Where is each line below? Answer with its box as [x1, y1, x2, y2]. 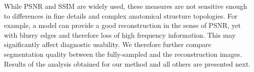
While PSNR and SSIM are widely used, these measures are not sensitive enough [4, 1, 248, 11]
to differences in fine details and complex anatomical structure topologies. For [4, 10, 238, 21]
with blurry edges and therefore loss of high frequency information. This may [4, 29, 236, 40]
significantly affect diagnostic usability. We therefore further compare [4, 39, 211, 49]
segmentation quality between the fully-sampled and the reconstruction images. [4, 48, 242, 59]
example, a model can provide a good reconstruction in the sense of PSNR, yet [4, 20, 241, 30]
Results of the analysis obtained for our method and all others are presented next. [4, 58, 251, 69]
